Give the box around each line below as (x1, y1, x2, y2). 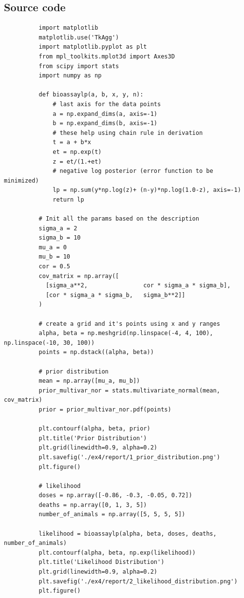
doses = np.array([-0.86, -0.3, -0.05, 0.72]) (38, 492, 192, 499)
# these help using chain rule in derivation (53, 129, 203, 136)
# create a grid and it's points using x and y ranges (38, 320, 220, 327)
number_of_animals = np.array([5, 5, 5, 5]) (38, 511, 186, 518)
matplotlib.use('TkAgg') (38, 34, 119, 41)
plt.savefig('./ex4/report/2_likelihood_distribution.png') (38, 578, 238, 585)
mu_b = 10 (38, 253, 71, 261)
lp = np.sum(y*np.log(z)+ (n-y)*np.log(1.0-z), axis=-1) (53, 187, 241, 194)
